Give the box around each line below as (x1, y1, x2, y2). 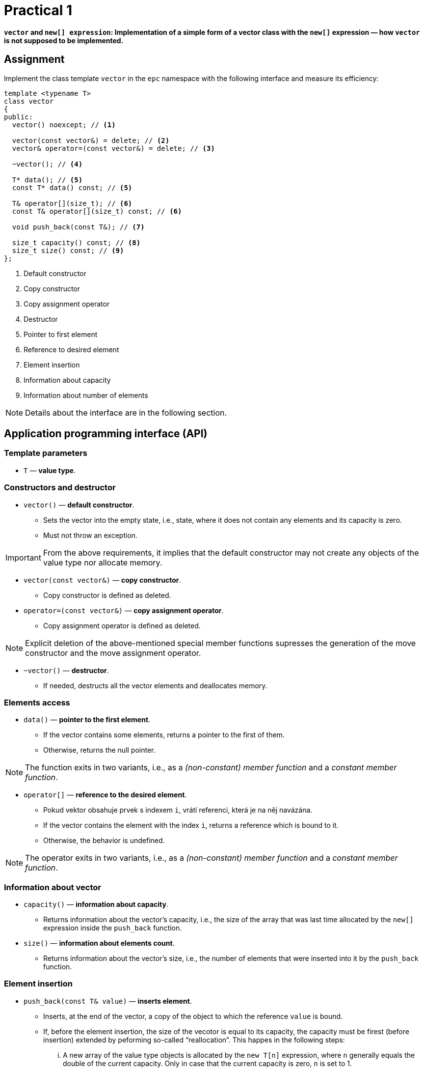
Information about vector (4, 882, 101, 892)
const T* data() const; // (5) (12, 183, 132, 192)
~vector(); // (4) (12, 160, 83, 168)
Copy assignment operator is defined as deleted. (43, 621, 201, 630)
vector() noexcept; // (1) (12, 120, 116, 129)
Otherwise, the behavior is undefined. (43, 836, 165, 845)
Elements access (4, 697, 70, 707)
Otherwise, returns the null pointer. (43, 746, 156, 755)
